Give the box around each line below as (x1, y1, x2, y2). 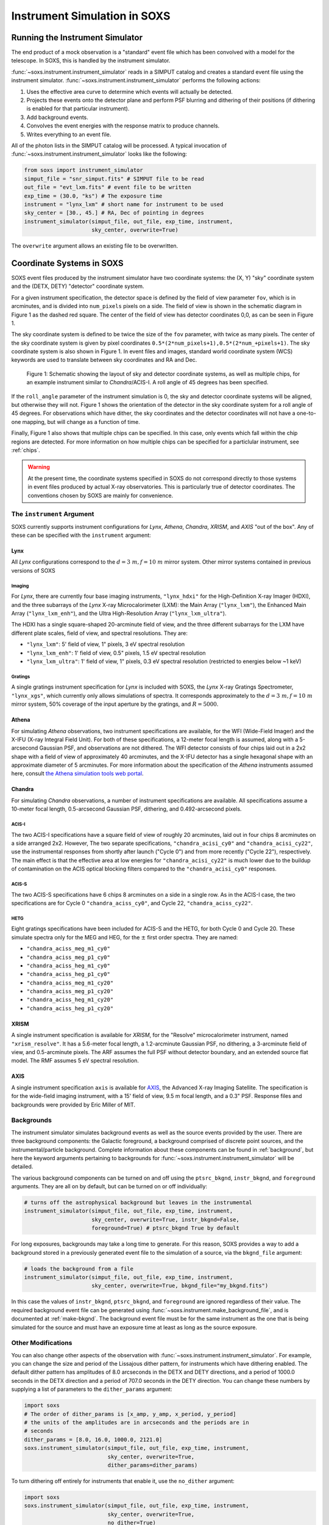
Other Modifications (11, 1339, 73, 1347)
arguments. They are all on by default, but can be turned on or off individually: (11, 1183, 207, 1190)
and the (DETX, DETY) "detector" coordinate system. (11, 282, 144, 290)
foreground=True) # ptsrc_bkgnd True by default (91, 1225, 240, 1232)
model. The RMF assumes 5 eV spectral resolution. (11, 1057, 140, 1064)
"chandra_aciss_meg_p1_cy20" (26, 988, 114, 995)
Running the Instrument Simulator (11, 32, 143, 43)
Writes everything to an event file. (26, 131, 111, 138)
